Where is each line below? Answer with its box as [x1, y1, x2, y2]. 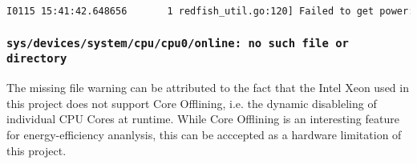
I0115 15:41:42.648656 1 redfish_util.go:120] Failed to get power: [6, 6, 415, 17]
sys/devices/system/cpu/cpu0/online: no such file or [6, 36, 349, 50]
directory [6, 52, 67, 66]
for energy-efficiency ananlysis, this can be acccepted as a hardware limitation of [6, 126, 402, 142]
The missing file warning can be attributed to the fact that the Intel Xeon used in [6, 79, 409, 96]
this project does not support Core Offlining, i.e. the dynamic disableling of [6, 94, 377, 111]
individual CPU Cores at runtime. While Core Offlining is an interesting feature [6, 110, 399, 127]
